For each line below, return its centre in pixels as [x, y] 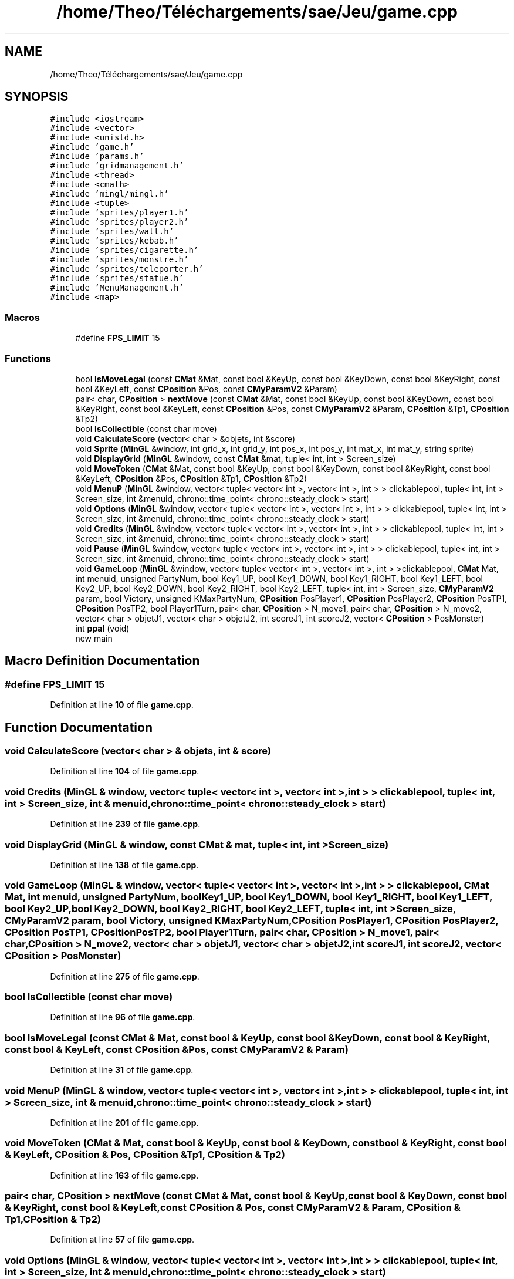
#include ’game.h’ [92, 147]
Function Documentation [79, 727]
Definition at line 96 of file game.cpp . [123, 1017]
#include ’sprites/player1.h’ [119, 213]
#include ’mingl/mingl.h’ [109, 194]
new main [94, 638]
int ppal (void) [102, 628]
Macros [22, 317]
